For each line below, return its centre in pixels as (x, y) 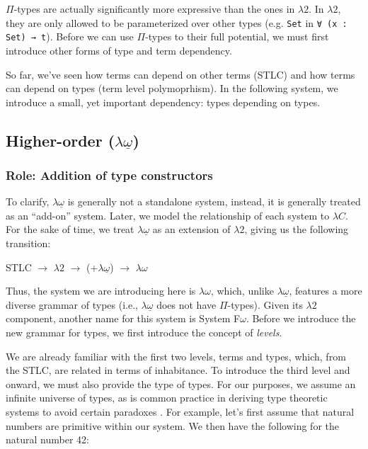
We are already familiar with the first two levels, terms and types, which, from (176, 356)
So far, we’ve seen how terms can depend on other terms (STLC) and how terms (180, 74)
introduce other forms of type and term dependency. (119, 50)
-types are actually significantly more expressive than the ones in (154, 8)
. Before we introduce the (301, 318)
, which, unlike (242, 291)
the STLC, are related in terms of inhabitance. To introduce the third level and (178, 370)
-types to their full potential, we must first (237, 36)
